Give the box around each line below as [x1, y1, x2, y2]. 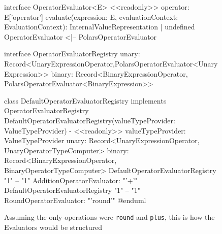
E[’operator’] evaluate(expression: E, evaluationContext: [4, 11, 178, 22]
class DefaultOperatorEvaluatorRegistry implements [4, 95, 167, 106]
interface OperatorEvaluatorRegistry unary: [4, 48, 140, 59]
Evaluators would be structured [4, 221, 102, 232]
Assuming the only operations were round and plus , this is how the [4, 212, 215, 222]
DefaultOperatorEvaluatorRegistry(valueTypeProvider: [4, 115, 175, 125]
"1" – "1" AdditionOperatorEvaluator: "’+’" [4, 175, 138, 185]
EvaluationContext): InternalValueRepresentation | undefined [4, 21, 195, 32]
